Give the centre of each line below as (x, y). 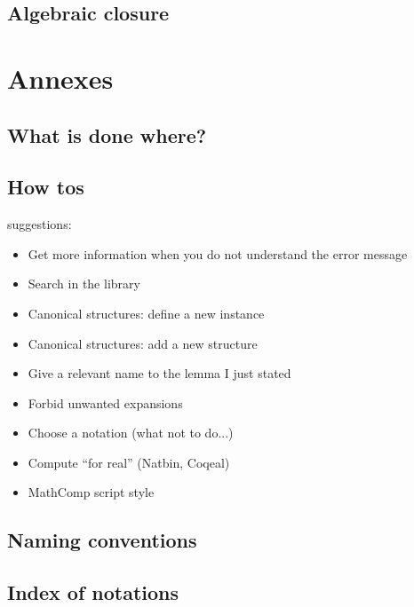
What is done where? (107, 134)
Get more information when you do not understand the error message (218, 253)
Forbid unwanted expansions (105, 402)
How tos (46, 187)
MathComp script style (91, 492)
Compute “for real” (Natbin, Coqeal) (129, 462)
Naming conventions (102, 540)
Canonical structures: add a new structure (143, 343)
